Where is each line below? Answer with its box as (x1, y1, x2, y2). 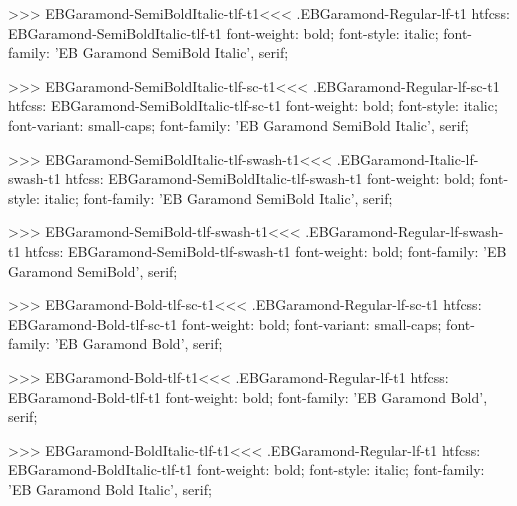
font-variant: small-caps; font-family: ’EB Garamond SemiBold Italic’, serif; (8, 114, 469, 135)
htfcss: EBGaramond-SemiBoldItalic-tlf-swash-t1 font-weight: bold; (65, 168, 475, 189)
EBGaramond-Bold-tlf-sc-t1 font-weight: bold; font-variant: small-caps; (8, 313, 442, 334)
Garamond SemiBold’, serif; (8, 260, 178, 281)
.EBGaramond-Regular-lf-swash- (305, 221, 504, 242)
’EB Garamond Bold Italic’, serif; (8, 478, 212, 499)
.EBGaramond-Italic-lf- (336, 148, 479, 169)
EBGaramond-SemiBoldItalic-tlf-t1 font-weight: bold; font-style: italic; (8, 22, 439, 43)
